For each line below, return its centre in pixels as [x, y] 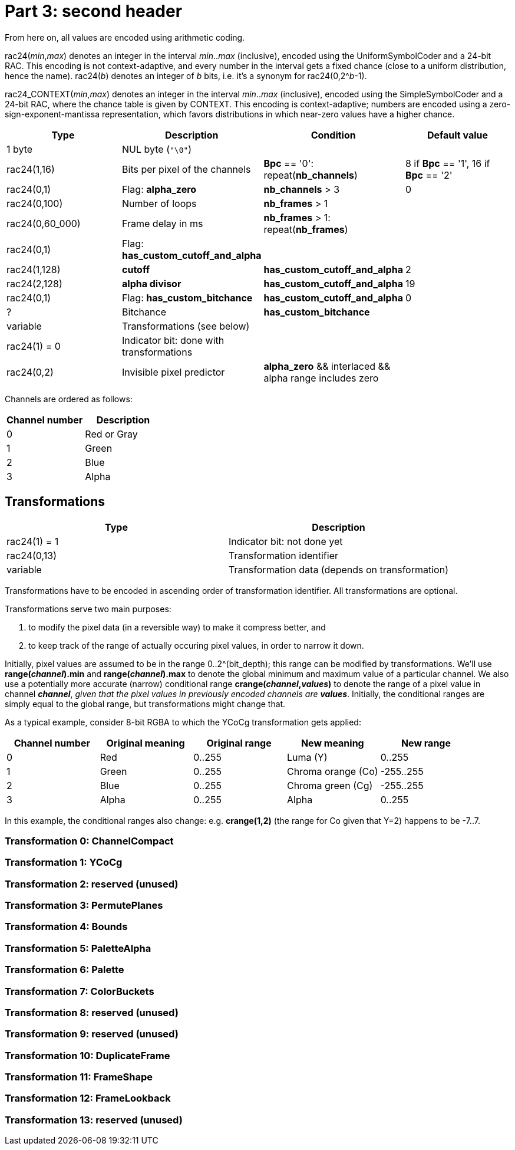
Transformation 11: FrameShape [79, 1077]
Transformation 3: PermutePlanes [84, 906]
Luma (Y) [307, 757]
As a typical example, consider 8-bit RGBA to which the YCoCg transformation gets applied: [183, 722]
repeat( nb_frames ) [306, 229]
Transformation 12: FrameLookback [88, 1098]
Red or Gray [111, 434]
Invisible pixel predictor [174, 372]
